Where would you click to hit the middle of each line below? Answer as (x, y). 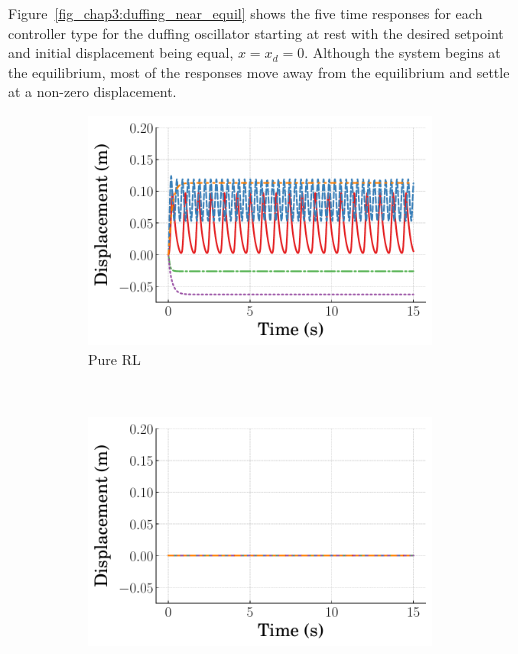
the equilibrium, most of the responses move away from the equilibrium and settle (259, 71)
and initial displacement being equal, (121, 52)
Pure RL (114, 358)
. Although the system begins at (402, 52)
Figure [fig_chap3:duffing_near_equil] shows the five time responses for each (245, 13)
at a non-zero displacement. (92, 91)
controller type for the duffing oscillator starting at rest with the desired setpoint (256, 32)
